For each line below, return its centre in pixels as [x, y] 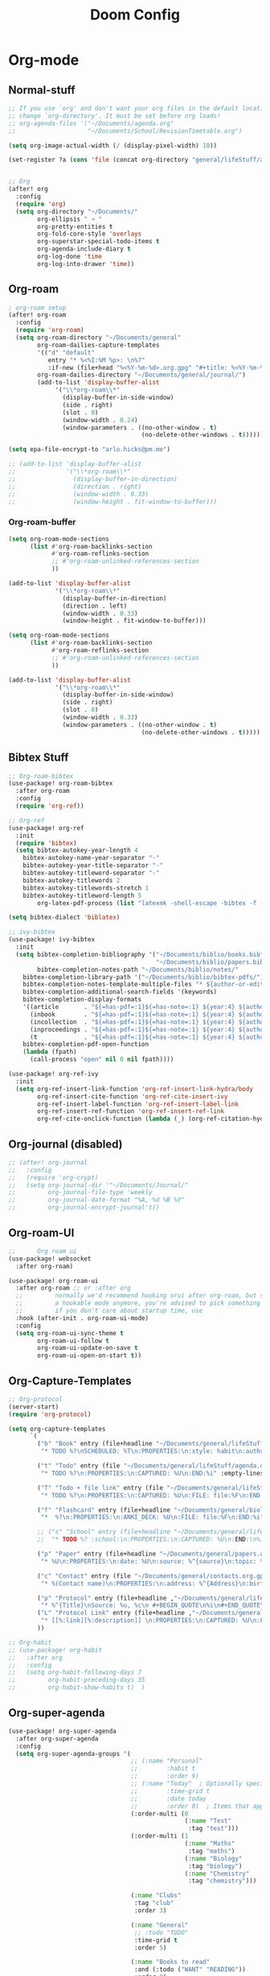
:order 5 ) [150, 1948]
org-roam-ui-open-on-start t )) [90, 1355]
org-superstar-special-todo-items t [98, 242]
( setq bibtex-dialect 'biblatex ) [64, 917]
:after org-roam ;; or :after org [73, 1288]
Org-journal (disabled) [65, 1144]
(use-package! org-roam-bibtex [61, 783]
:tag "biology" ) [215, 1866]
